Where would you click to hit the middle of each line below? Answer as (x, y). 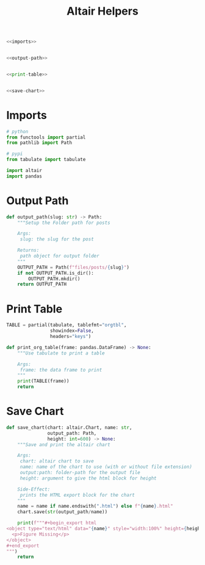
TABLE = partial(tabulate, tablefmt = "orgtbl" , (67, 325)
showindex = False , (72, 331)
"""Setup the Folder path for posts (64, 223)
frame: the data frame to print (61, 370)
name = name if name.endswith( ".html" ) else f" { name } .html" (95, 506)
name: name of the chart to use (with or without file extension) (106, 467)
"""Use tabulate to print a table (61, 353)
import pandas (24, 176)
